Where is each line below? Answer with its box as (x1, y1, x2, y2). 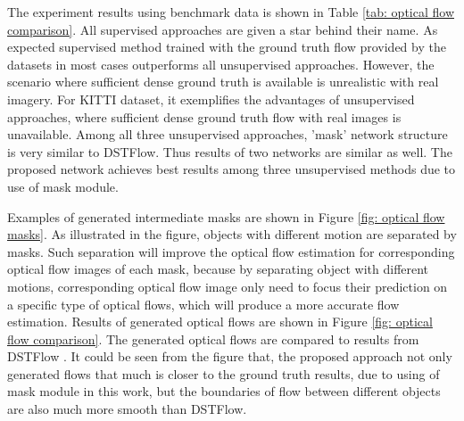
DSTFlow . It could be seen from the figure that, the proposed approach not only (7, 347, 452, 366)
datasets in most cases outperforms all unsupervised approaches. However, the (7, 54, 435, 73)
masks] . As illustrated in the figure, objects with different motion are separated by (7, 225, 457, 244)
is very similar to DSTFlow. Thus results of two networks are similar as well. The (7, 142, 452, 161)
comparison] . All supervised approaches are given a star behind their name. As (7, 20, 438, 38)
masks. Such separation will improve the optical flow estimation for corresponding (7, 242, 455, 260)
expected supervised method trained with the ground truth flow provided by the (7, 37, 446, 56)
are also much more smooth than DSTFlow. (7, 400, 247, 418)
